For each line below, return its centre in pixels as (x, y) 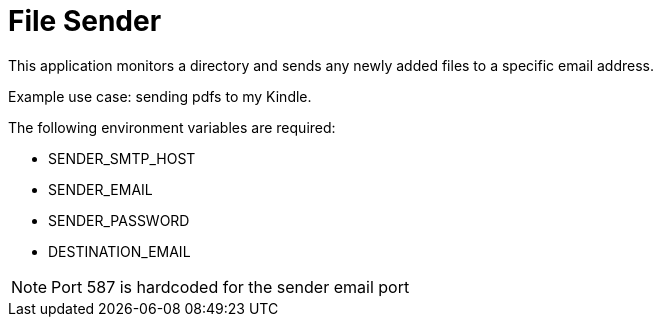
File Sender (85, 21)
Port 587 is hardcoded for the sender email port (230, 286)
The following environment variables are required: (172, 127)
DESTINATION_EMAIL (119, 251)
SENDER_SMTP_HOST (122, 158)
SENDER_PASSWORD (119, 220)
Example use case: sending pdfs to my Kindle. (160, 96)
